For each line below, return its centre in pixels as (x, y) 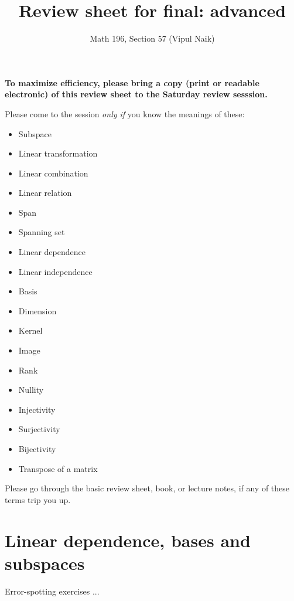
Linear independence (55, 271)
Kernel (30, 330)
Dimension (37, 310)
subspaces (45, 563)
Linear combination (53, 173)
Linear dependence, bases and (128, 540)
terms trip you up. (38, 499)
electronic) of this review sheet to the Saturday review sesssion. (136, 94)
